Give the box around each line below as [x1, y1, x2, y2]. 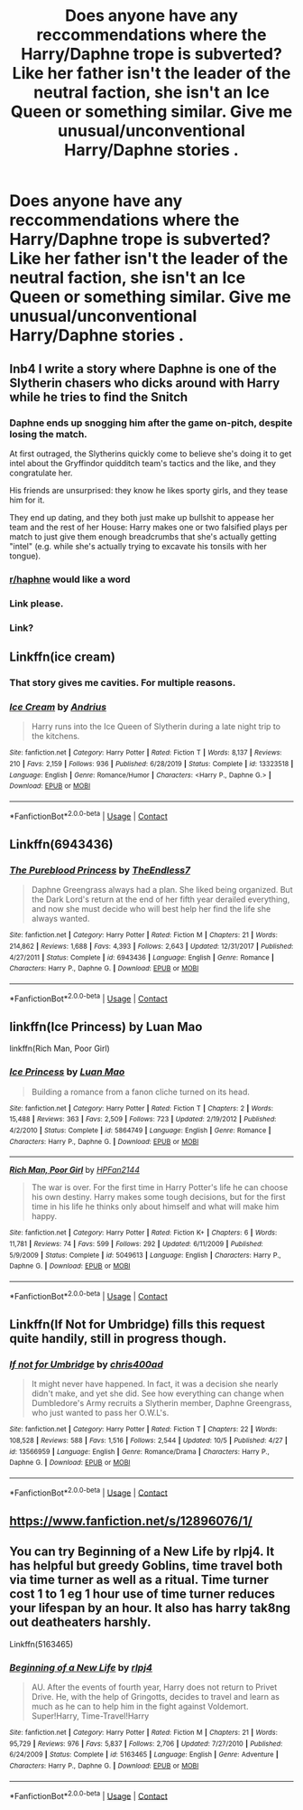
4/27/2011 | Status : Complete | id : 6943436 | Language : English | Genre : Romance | [9, 952, 275, 962]
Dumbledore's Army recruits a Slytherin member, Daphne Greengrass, [31, 1398, 292, 1409]
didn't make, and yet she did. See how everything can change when [31, 1388, 284, 1399]
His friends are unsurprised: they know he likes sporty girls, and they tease [9, 484, 289, 495]
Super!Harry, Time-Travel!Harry [31, 1710, 150, 1721]
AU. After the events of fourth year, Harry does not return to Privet [31, 1682, 278, 1693]
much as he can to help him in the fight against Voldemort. [31, 1701, 249, 1712]
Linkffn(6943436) [9, 837, 114, 852]
